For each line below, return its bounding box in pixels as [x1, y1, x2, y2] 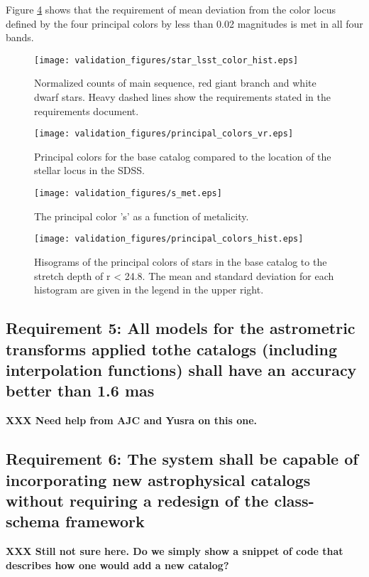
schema [6, 510, 60, 532]
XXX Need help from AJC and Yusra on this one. [6, 413, 258, 428]
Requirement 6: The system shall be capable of [6, 448, 358, 470]
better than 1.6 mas [6, 379, 155, 401]
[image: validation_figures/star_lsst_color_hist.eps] [34, 55, 299, 65]
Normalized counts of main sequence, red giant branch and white [34, 75, 316, 90]
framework [65, 510, 145, 532]
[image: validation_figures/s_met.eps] [34, 188, 222, 199]
